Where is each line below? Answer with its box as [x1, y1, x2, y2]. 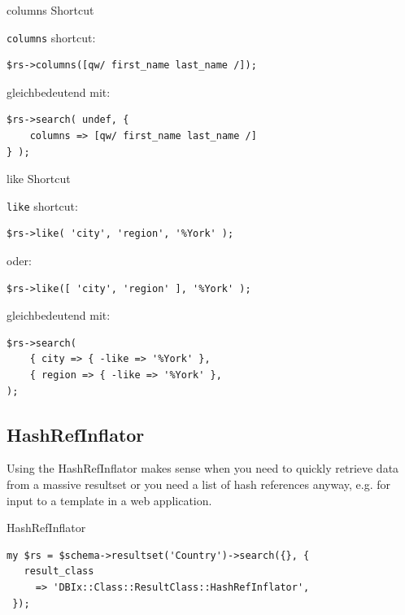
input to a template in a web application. [7, 491, 212, 508]
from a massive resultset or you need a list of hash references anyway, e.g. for [7, 476, 391, 493]
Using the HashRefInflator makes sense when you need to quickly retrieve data [7, 460, 399, 477]
